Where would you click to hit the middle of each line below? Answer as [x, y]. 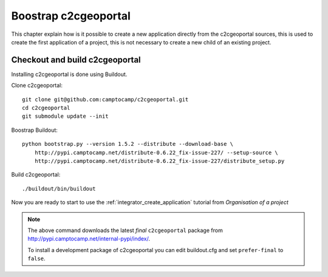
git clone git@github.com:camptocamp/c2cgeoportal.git [105, 99]
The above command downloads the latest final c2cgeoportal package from [125, 230]
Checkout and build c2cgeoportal [76, 60]
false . [36, 259]
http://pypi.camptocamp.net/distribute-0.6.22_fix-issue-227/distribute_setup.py [159, 161]
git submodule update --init [65, 116]
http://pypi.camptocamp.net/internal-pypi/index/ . [89, 239]
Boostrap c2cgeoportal [71, 16]
